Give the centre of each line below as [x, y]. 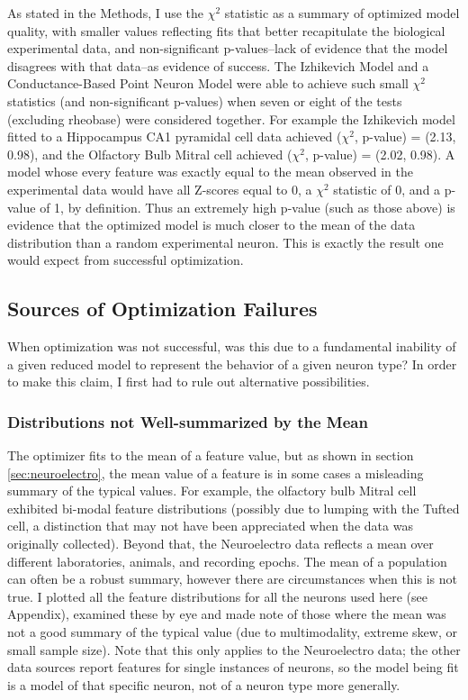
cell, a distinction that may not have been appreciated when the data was [210, 526]
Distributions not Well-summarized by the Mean [188, 421]
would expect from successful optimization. [126, 260]
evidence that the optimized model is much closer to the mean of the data [211, 225]
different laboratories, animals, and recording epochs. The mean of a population [227, 561]
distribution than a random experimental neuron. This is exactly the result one [225, 242]
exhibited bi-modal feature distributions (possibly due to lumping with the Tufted [234, 508]
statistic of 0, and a [387, 189]
